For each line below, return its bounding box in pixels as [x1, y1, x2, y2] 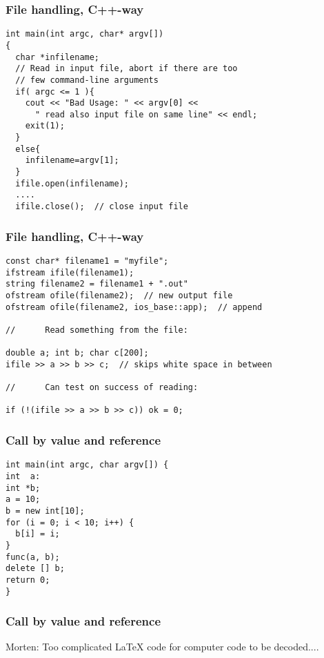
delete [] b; [6, 563, 65, 574]
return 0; [6, 574, 50, 585]
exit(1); [25, 121, 65, 131]
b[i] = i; [15, 529, 60, 539]
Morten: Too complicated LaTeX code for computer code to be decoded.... [6, 639, 319, 654]
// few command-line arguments [15, 75, 159, 85]
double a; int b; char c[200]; [6, 348, 149, 358]
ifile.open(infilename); [15, 178, 129, 188]
